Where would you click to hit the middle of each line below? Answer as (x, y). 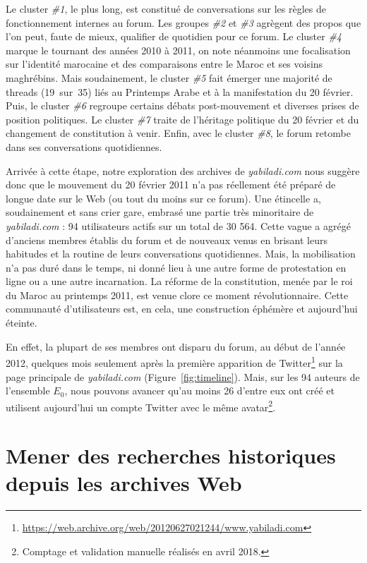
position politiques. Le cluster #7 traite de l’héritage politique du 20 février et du (182, 119)
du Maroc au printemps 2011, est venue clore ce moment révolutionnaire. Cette (177, 295)
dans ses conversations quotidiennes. (84, 146)
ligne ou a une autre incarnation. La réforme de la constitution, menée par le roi (179, 281)
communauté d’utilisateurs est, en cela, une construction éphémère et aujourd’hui (182, 309)
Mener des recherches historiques (171, 455)
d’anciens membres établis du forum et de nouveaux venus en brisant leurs (167, 240)
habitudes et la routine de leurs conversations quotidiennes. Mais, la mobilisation (181, 254)
